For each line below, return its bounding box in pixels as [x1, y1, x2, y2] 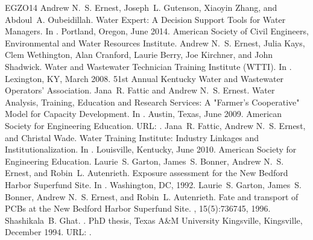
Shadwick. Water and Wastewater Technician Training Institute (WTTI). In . [5, 60, 292, 72]
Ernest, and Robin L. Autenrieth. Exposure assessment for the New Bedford [5, 166, 288, 179]
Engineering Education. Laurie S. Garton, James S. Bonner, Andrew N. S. [5, 154, 284, 167]
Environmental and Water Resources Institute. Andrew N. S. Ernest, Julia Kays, [5, 36, 305, 49]
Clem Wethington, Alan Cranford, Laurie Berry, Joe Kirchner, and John [5, 48, 273, 61]
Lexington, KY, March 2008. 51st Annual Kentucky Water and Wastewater [5, 72, 284, 84]
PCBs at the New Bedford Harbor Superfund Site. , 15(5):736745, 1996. [5, 202, 271, 215]
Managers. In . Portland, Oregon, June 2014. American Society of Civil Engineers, [5, 25, 309, 37]
